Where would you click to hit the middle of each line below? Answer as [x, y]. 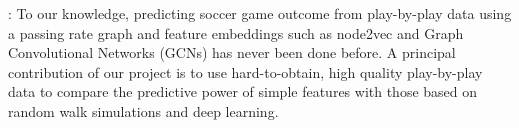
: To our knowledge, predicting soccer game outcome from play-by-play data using [260, 13]
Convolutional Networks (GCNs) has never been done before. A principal [232, 52]
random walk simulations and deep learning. [143, 110]
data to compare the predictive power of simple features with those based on [243, 91]
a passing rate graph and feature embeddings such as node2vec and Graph [236, 32]
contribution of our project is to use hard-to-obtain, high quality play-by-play [245, 71]
